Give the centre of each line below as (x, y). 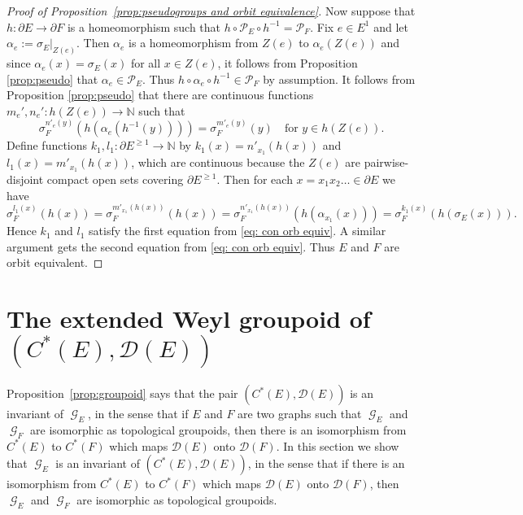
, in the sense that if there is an (326, 463)
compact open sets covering (115, 179)
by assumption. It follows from (339, 79)
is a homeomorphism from (194, 43)
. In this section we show (338, 445)
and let (391, 26)
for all (146, 63)
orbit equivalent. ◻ (55, 262)
